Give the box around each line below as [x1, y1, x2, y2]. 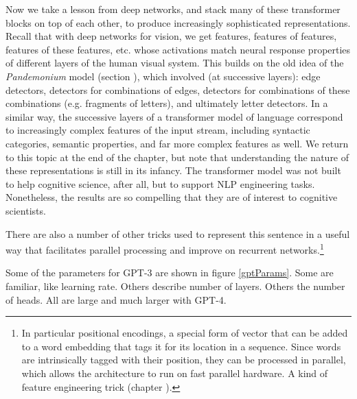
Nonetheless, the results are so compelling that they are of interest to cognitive [5, 190, 338, 204]
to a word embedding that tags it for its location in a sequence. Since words [21, 339, 341, 353]
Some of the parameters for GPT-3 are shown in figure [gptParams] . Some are [5, 265, 334, 280]
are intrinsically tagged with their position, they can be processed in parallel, [21, 352, 346, 367]
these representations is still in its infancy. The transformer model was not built [5, 163, 341, 178]
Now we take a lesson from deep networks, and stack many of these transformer [5, 2, 341, 16]
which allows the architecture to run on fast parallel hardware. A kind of [21, 365, 328, 380]
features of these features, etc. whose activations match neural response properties [5, 42, 351, 56]
